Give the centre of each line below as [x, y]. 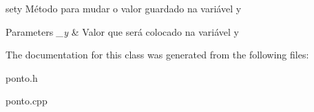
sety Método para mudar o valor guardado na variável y [124, 8]
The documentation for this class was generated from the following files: [157, 55]
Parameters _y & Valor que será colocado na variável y [122, 31]
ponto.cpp [27, 101]
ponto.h [22, 77]
